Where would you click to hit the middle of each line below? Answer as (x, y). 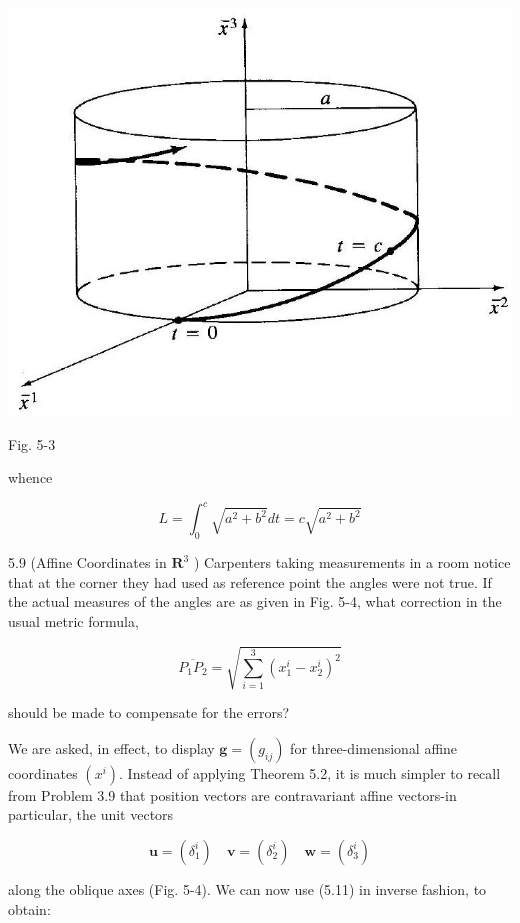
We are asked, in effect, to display (111, 747)
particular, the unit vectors (91, 814)
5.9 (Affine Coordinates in (87, 562)
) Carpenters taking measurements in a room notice (352, 562)
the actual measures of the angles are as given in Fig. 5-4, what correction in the (255, 601)
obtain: (29, 908)
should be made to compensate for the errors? (149, 712)
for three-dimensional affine (374, 747)
